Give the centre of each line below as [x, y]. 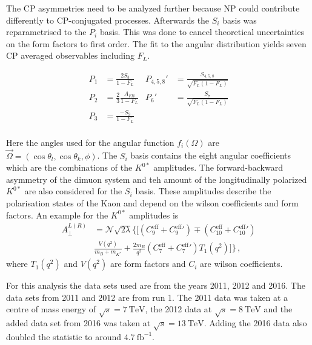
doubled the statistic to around [64, 336]
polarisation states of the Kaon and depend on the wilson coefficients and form [152, 203]
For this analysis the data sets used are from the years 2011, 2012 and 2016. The [156, 285]
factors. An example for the [57, 215]
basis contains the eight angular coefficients [211, 155]
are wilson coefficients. [241, 264]
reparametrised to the [46, 32]
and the [278, 309]
